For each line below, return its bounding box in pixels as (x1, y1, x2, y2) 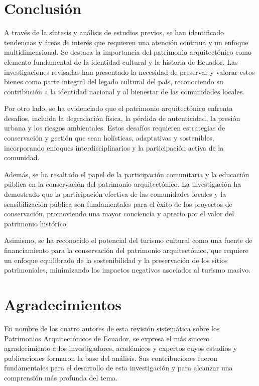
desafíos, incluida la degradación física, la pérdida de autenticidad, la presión (4, 112, 240, 123)
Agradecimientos (4, 294, 122, 314)
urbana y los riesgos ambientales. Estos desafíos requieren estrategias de (4, 122, 225, 133)
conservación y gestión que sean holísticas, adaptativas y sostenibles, (4, 133, 214, 143)
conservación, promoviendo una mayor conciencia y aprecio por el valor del (4, 208, 234, 219)
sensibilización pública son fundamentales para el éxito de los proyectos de (4, 198, 232, 209)
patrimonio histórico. (4, 218, 68, 228)
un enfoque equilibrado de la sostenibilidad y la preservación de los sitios (4, 254, 228, 265)
